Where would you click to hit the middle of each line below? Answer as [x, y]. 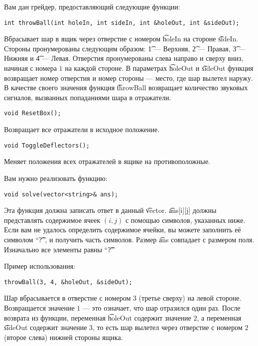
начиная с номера [30, 68]
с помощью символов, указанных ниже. [185, 220]
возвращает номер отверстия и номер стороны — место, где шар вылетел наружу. [129, 78]
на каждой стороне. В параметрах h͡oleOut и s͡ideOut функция [159, 68]
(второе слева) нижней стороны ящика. [64, 337]
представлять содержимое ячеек [52, 220]
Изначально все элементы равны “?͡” [59, 249]
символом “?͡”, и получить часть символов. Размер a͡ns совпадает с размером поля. [129, 239]
